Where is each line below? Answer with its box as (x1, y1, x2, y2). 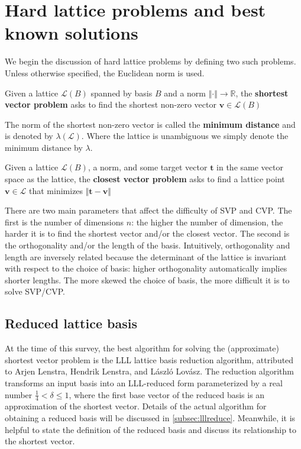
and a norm (164, 86, 206, 99)
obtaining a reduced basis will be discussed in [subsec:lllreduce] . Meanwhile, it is (5, 412, 296, 424)
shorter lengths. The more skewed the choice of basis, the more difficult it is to (5, 273, 290, 286)
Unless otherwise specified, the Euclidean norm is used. (5, 66, 205, 79)
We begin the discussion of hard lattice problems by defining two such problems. (5, 55, 296, 67)
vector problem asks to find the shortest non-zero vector (5, 98, 216, 111)
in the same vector (216, 161, 283, 173)
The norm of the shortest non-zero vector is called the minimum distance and (5, 118, 296, 130)
